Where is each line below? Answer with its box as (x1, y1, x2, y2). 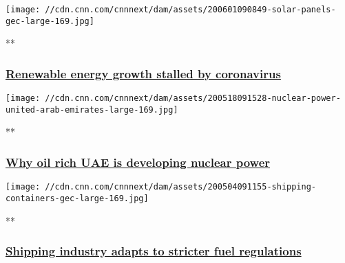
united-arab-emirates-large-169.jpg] (6, 104, 178, 115)
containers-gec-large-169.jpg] (6, 193, 149, 203)
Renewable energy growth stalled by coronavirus (6, 65, 281, 82)
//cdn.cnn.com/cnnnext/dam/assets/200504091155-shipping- (45, 182, 317, 192)
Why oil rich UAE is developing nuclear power (6, 153, 271, 170)
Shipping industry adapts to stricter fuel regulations (6, 242, 302, 260)
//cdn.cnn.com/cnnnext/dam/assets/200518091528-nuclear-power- (45, 93, 341, 104)
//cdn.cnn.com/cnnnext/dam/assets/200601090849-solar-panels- (45, 5, 336, 14)
